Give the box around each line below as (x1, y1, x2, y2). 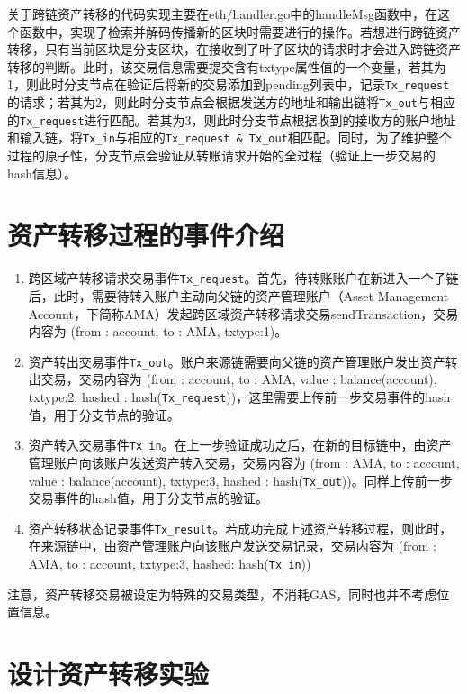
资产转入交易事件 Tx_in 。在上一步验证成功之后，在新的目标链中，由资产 (28, 435, 452, 454)
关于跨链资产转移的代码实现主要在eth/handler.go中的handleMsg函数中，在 (7, 5, 438, 23)
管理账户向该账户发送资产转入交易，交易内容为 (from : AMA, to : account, (28, 452, 460, 471)
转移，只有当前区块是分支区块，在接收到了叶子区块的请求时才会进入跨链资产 (7, 40, 461, 59)
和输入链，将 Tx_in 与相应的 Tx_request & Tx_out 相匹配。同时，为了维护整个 (7, 128, 452, 147)
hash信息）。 (7, 163, 77, 182)
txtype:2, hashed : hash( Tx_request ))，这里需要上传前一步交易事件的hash (28, 388, 451, 406)
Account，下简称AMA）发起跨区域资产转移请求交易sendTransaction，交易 (28, 304, 459, 323)
